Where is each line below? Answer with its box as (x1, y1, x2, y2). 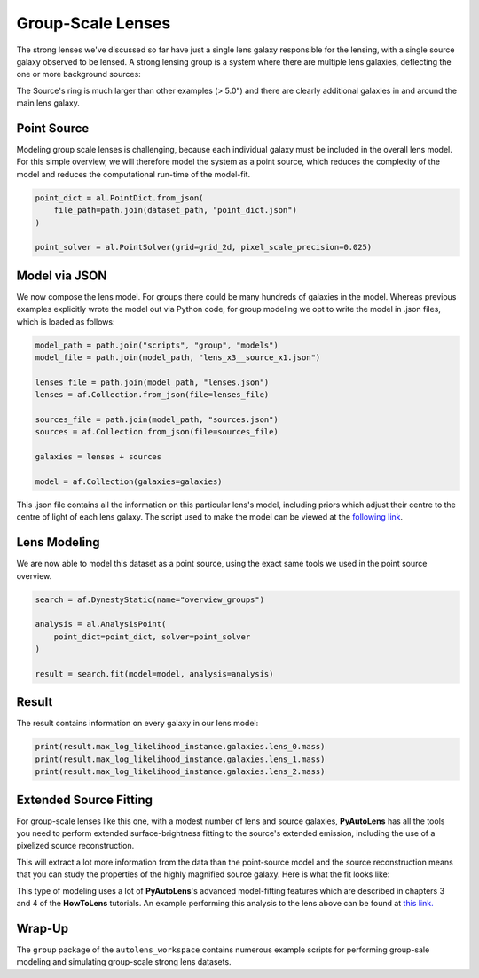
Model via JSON (16, 268, 107, 283)
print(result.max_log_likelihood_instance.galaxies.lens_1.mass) (35, 754, 326, 764)
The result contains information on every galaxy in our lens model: (16, 718, 259, 729)
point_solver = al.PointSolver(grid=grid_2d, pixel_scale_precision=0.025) (35, 242, 373, 253)
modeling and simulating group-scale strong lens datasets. (16, 957, 232, 967)
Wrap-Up (16, 920, 69, 935)
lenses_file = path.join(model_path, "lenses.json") (35, 377, 270, 387)
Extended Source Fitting (16, 792, 153, 807)
